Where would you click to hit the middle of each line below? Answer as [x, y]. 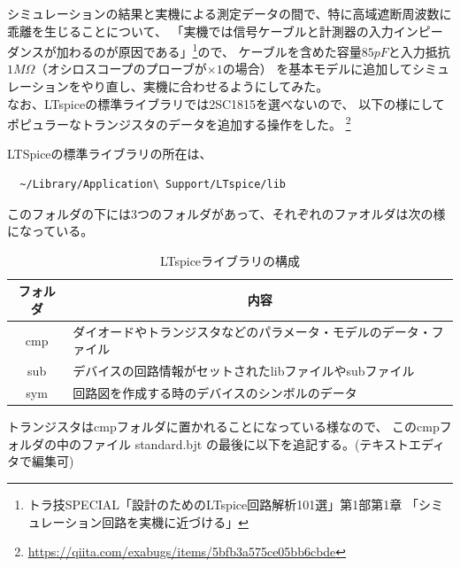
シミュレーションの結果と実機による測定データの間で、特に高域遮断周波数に [230, 13]
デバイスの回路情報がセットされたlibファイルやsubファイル [244, 371]
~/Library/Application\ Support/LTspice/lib [153, 185]
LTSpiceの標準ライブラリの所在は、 [110, 154]
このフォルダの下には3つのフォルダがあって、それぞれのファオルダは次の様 [226, 213]
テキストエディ [402, 443]
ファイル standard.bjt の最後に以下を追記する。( [220, 443]
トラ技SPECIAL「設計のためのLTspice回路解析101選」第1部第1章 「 [223, 505]
